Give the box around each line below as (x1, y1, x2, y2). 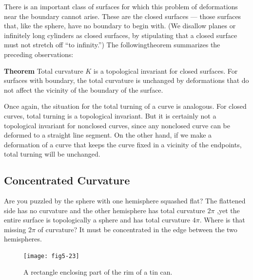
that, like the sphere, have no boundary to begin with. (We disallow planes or (4, 20, 236, 31)
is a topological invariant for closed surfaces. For (93, 65, 238, 76)
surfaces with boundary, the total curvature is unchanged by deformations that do (4, 75, 249, 85)
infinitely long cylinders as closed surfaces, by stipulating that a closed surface (4, 30, 237, 40)
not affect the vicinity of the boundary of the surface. (4, 84, 163, 95)
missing (4, 224, 26, 234)
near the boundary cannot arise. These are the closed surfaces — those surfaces (4, 11, 241, 21)
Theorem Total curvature (4, 65, 83, 76)
